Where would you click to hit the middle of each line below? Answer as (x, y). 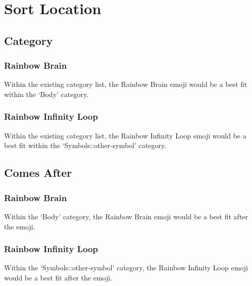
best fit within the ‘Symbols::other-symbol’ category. (85, 145)
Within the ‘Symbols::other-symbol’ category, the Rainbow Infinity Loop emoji (126, 268)
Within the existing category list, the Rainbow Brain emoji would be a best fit (126, 84)
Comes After (38, 173)
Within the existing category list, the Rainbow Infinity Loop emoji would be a (125, 135)
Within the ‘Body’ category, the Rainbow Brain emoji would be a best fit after (126, 216)
